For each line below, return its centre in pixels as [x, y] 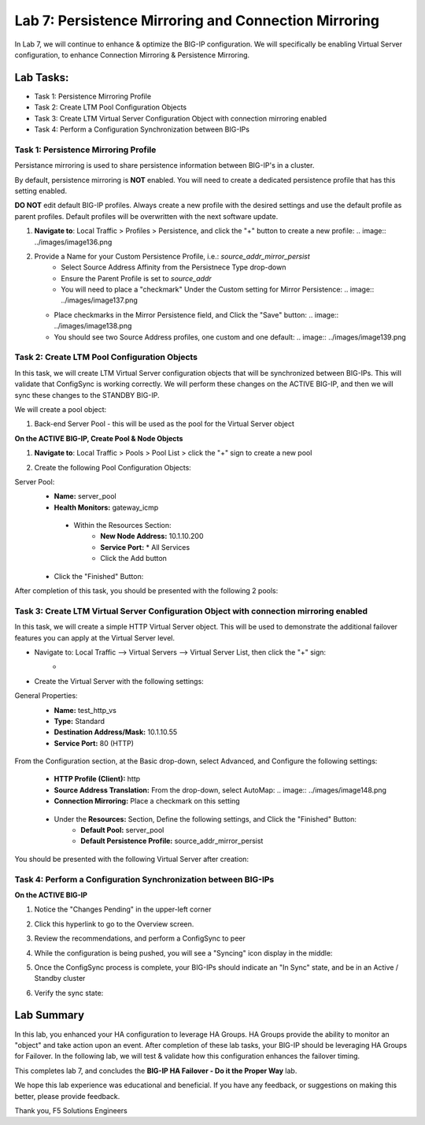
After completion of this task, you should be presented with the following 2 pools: [146, 591]
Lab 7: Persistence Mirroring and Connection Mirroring [197, 20]
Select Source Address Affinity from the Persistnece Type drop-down [174, 267]
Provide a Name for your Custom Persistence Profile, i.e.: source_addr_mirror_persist [172, 256]
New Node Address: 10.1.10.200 [152, 537]
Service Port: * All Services [145, 547]
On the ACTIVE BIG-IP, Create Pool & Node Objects [99, 438]
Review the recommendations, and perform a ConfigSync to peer [140, 938]
